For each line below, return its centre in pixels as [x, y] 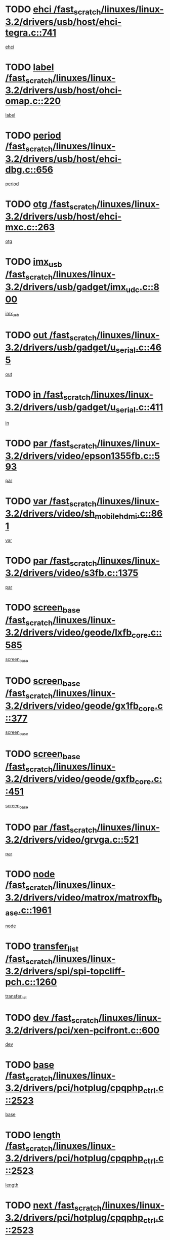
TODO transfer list [42, 947]
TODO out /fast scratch [51, 336]
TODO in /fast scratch [48, 395]
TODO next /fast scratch [54, 1206]
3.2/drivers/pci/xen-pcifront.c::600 [82, 1030]
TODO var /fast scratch [51, 502]
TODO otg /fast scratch [51, 205]
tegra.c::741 [31, 33]
